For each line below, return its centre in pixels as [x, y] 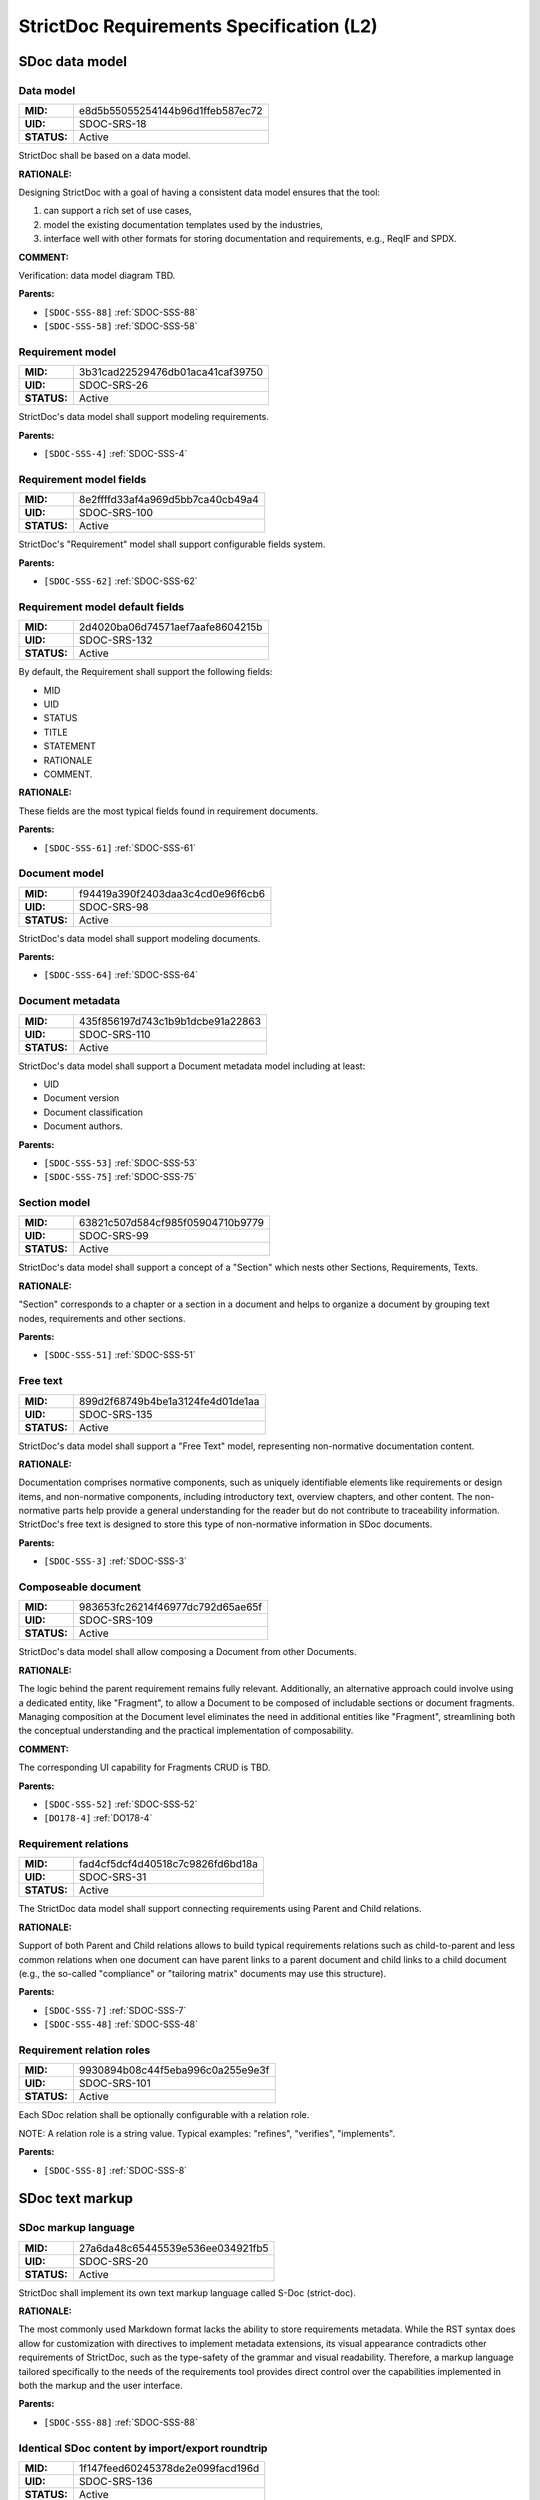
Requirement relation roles [84, 2050]
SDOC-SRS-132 [115, 640]
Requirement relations [73, 1844]
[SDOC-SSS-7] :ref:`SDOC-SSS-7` [115, 2010]
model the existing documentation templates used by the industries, [183, 224]
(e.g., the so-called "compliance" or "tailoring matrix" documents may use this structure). [202, 1974]
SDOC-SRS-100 [116, 513]
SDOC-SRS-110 [114, 1034]
